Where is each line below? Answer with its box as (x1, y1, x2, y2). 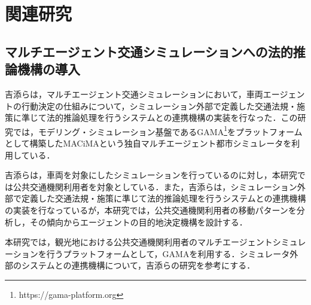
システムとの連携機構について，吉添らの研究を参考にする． (21, 259, 255, 272)
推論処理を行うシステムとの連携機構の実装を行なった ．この (63, 111, 298, 124)
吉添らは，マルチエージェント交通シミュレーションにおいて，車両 (5, 87, 263, 100)
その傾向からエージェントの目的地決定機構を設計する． (29, 215, 248, 228)
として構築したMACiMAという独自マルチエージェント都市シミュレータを (5, 137, 292, 149)
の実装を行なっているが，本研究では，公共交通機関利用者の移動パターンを (5, 203, 297, 216)
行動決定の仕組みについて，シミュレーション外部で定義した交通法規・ (21, 99, 297, 112)
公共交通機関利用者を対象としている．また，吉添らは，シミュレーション (13, 180, 297, 193)
